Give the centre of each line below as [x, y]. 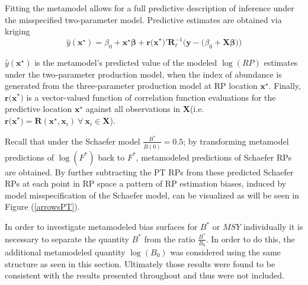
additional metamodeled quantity [65, 252]
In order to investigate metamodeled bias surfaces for [101, 227]
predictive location [38, 109]
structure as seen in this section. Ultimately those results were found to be [140, 263]
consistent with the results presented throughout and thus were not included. [145, 275]
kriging [17, 31]
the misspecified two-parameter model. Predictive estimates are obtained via [143, 19]
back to [111, 157]
